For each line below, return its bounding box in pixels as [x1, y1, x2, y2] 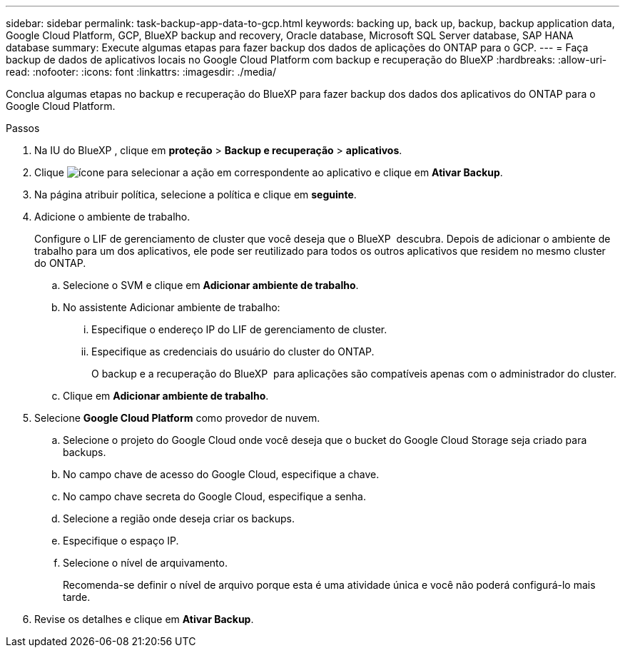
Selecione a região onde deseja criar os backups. [63, 512, 295, 525]
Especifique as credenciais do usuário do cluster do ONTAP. [91, 345, 375, 358]
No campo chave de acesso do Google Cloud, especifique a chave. [63, 468, 380, 480]
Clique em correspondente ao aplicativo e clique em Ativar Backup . [34, 166, 503, 178]
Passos [6, 122, 40, 134]
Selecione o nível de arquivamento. [63, 557, 228, 569]
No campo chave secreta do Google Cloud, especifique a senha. [63, 490, 366, 502]
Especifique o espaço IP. [63, 535, 179, 547]
